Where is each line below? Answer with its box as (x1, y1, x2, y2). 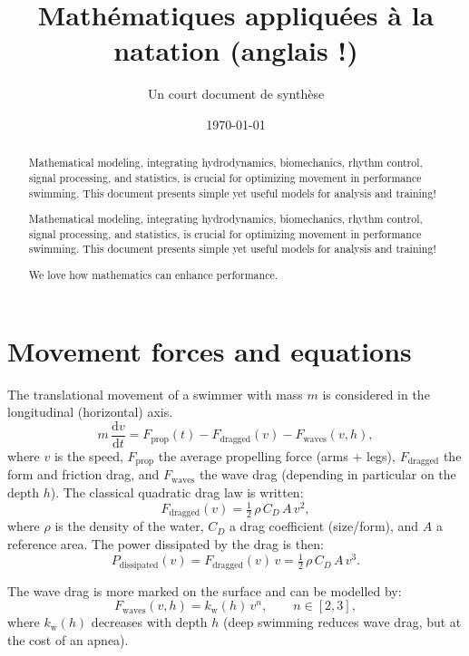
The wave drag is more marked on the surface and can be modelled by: (7, 581, 402, 600)
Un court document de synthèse (147, 84, 325, 103)
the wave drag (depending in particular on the (199, 465, 456, 484)
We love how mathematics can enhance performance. (28, 267, 278, 283)
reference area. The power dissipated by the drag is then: (7, 535, 324, 554)
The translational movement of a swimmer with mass (7, 384, 303, 403)
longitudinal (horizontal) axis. (7, 402, 173, 421)
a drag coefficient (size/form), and (229, 516, 419, 535)
